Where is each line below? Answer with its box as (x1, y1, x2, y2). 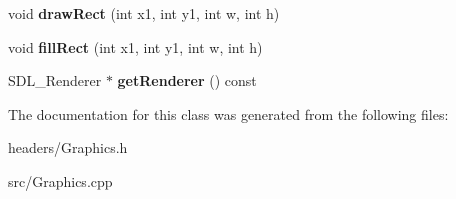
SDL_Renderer (8, 70, 102, 91)
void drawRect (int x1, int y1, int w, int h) (8, 3, 280, 23)
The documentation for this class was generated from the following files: (8, 103, 449, 124)
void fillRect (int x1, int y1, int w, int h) (8, 36, 263, 57)
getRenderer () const (117, 70, 257, 91)
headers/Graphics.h (8, 137, 128, 158)
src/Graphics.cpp (8, 170, 113, 191)
